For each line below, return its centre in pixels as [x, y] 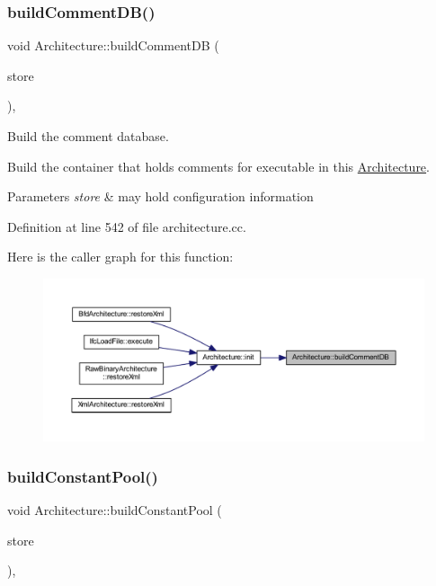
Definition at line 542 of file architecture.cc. [127, 226]
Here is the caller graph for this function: [120, 257]
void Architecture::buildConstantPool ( [115, 510]
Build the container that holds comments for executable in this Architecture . [218, 166]
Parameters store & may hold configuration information [160, 196]
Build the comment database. [88, 136]
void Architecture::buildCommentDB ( [113, 45]
